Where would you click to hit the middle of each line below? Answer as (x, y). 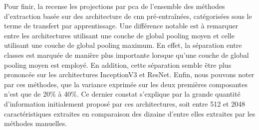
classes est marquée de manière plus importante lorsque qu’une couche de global (127, 55)
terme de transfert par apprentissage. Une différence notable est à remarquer (121, 26)
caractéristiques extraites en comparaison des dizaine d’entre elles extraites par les (130, 113)
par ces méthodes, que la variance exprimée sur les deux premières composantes (126, 84)
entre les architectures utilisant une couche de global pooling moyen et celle (119, 35)
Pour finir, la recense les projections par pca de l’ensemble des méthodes (115, 6)
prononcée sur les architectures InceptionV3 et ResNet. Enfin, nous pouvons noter (129, 74)
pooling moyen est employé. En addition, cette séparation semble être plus (118, 65)
